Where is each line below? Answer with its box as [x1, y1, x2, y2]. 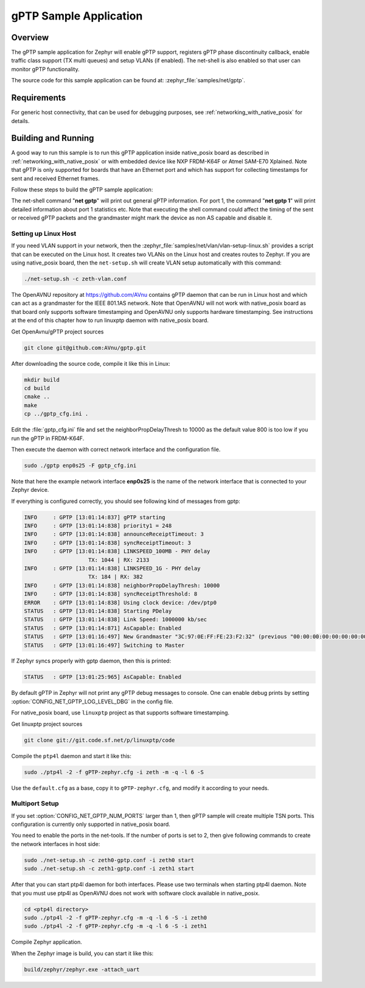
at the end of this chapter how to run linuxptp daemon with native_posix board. [11, 317, 209, 324]
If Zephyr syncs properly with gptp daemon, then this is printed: [11, 657, 172, 664]
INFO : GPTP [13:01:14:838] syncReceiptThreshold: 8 [24, 591, 198, 597]
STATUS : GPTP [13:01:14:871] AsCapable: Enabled [24, 625, 182, 631]
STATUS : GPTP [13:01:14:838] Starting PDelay [24, 607, 172, 614]
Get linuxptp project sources [11, 720, 83, 728]
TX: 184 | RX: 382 [88, 574, 143, 580]
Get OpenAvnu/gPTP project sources [11, 328, 104, 335]
